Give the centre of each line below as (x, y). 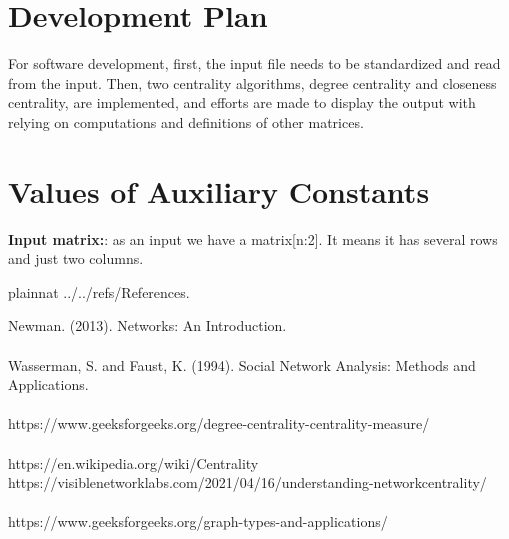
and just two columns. (76, 258)
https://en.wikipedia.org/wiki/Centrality (133, 462)
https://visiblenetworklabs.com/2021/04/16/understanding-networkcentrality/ (247, 482)
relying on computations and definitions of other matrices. (186, 121)
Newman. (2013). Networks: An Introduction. (147, 325)
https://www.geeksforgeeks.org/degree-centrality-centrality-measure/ (219, 423)
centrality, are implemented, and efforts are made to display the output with (242, 102)
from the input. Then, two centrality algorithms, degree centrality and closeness (252, 82)
